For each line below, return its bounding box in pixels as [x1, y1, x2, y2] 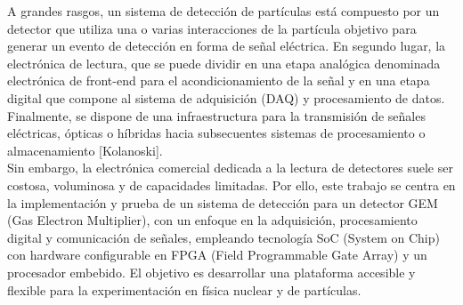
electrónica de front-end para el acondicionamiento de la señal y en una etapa [7, 71, 430, 90]
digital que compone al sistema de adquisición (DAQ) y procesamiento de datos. [7, 88, 445, 107]
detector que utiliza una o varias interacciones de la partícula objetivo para [7, 19, 417, 37]
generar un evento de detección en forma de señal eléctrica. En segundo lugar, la [7, 36, 446, 55]
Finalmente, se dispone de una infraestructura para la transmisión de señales [7, 106, 426, 124]
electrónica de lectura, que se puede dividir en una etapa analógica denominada [7, 53, 441, 72]
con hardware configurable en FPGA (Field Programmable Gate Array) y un [7, 245, 427, 264]
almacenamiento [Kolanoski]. [7, 140, 163, 159]
